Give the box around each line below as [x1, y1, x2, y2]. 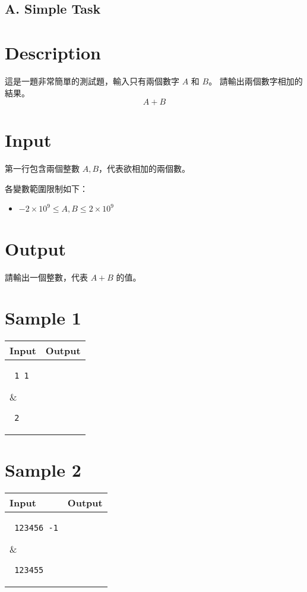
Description [5, 40, 102, 64]
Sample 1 [5, 306, 81, 330]
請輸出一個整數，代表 [5, 270, 88, 283]
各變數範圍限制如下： [5, 182, 88, 194]
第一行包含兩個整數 [5, 162, 80, 175]
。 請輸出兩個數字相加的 [208, 74, 303, 87]
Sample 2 [5, 458, 81, 482]
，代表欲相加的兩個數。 [99, 162, 191, 175]
